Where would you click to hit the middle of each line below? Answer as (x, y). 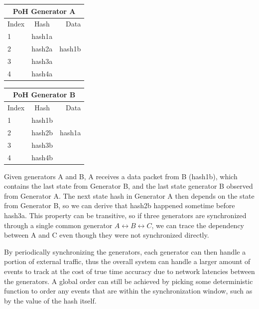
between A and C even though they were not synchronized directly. (107, 235)
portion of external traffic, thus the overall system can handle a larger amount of (127, 261)
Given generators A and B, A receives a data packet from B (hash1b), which (121, 176)
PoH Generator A (44, 11)
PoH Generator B (44, 95)
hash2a (42, 49)
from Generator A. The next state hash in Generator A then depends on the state (129, 195)
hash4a (42, 73)
